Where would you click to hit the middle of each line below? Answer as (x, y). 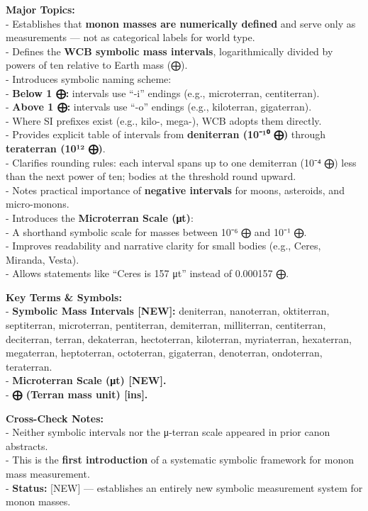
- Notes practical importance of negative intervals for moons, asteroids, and (175, 190)
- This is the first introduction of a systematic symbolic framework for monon (180, 460)
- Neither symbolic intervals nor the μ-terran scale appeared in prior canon (168, 432)
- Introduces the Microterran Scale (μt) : (100, 217)
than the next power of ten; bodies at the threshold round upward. (151, 176)
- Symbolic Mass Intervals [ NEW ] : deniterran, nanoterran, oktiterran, (168, 311)
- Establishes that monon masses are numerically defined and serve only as (181, 23)
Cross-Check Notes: (55, 418)
